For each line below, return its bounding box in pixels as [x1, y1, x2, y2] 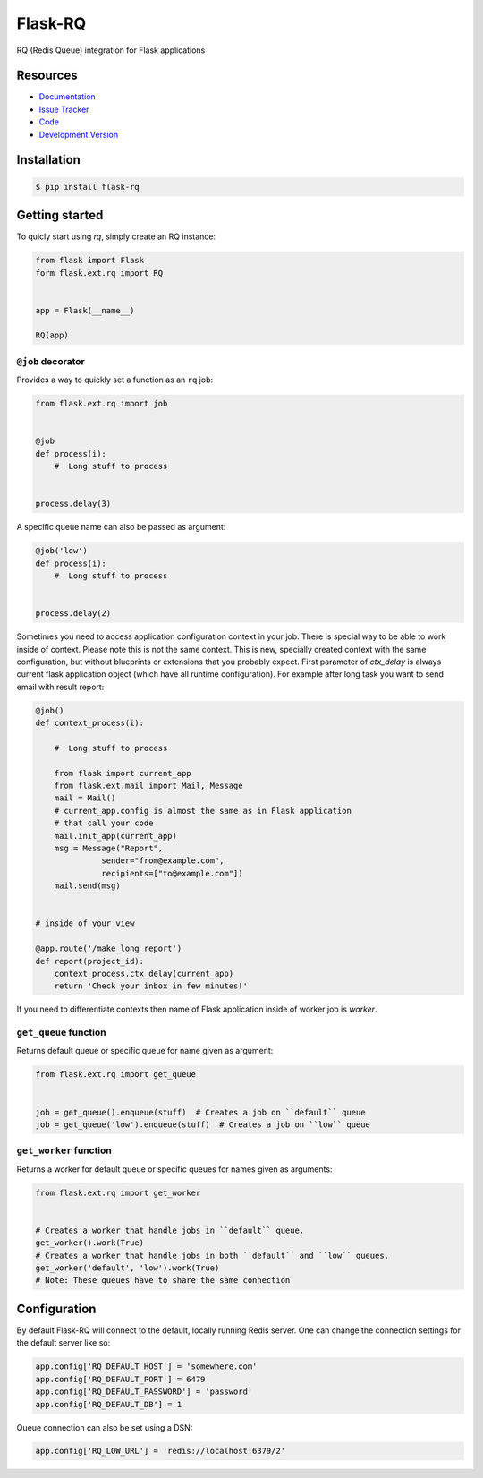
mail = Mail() [54, 793, 116, 803]
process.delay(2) [35, 609, 112, 619]
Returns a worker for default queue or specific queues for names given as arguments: [16, 1164, 333, 1175]
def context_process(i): [35, 718, 145, 729]
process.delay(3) [35, 499, 112, 509]
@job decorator [16, 355, 85, 367]
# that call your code [54, 818, 154, 828]
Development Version [38, 129, 119, 140]
